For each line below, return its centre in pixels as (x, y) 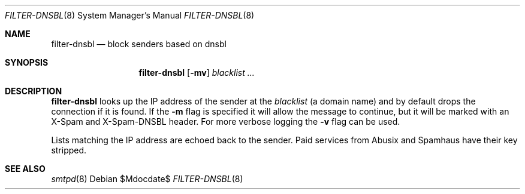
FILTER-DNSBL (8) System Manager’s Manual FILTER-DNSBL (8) (130, 15)
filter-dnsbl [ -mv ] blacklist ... (197, 73)
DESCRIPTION (34, 91)
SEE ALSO (25, 169)
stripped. (69, 150)
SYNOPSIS (27, 62)
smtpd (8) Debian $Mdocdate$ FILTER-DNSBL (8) (147, 179)
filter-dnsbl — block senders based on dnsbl (139, 44)
